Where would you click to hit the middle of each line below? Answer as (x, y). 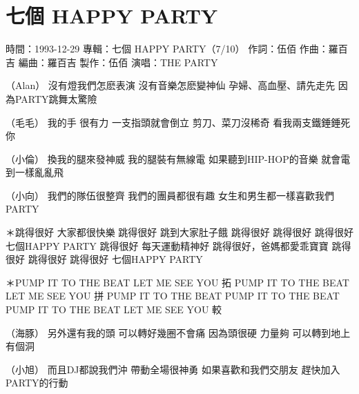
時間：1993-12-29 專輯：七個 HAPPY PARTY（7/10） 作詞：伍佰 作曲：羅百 (177, 49)
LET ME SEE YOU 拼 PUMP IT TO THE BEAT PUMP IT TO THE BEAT (173, 296)
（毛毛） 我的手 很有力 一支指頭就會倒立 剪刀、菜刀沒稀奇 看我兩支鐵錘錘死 (178, 122)
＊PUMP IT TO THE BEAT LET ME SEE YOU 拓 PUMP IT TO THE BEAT (177, 282)
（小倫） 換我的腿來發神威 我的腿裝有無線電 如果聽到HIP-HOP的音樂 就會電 (178, 158)
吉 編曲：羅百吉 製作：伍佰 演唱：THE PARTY (112, 62)
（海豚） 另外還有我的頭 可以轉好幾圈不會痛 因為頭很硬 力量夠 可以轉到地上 (178, 332)
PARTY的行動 (37, 383)
